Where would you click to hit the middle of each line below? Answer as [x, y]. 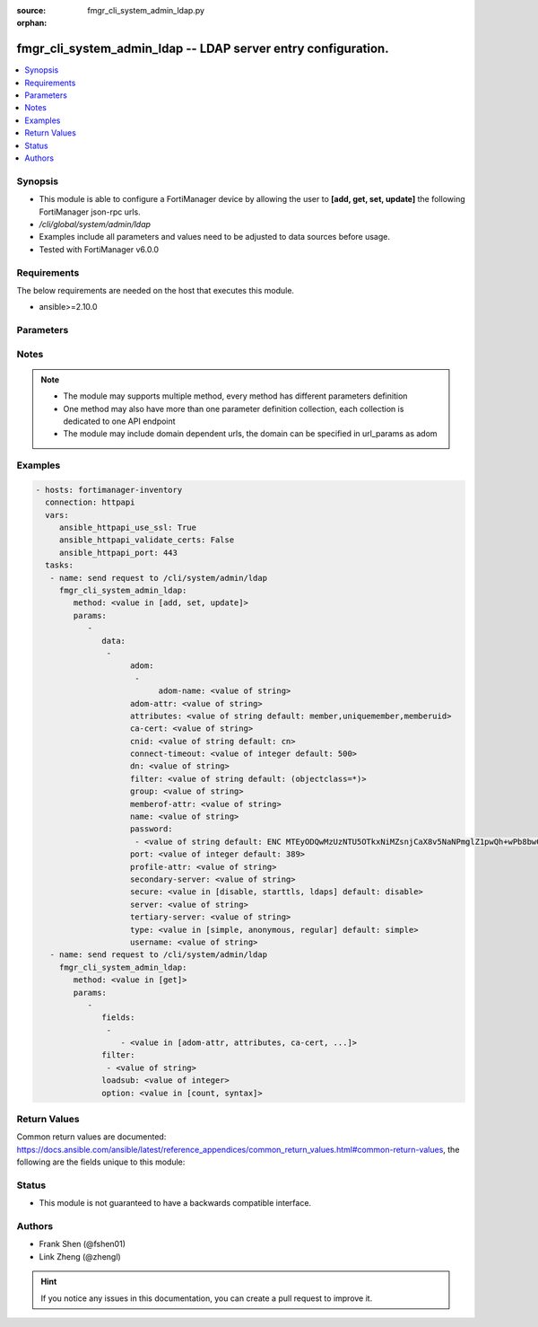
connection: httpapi [90, 502]
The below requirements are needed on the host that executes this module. [156, 290]
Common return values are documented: [91, 1137]
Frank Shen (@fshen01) [82, 1244]
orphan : [32, 23]
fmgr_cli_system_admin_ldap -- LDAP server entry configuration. [203, 49]
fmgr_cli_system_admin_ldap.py [146, 10]
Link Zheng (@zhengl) [80, 1256]
